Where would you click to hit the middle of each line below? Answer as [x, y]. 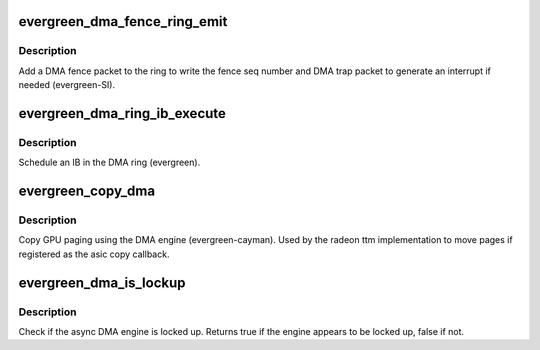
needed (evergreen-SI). [67, 85]
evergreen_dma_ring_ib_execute [122, 113]
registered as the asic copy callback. [94, 254]
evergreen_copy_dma [86, 191]
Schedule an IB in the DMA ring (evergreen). [109, 162]
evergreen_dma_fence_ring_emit [123, 21]
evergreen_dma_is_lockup [102, 282]
